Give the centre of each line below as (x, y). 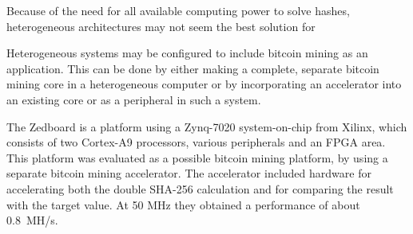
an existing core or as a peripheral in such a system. (134, 99)
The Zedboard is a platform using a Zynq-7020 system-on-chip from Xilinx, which (207, 126)
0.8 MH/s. (32, 220)
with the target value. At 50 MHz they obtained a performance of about (183, 204)
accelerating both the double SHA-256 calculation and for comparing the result (200, 188)
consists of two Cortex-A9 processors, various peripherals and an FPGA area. (196, 142)
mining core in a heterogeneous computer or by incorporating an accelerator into (204, 84)
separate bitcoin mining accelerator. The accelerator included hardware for (189, 173)
